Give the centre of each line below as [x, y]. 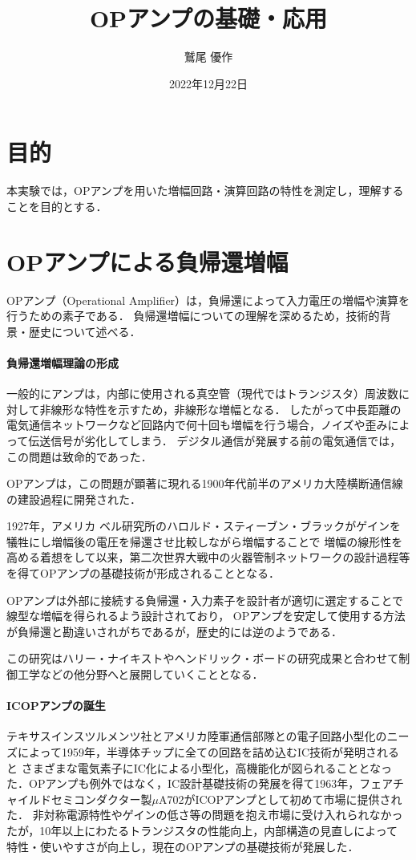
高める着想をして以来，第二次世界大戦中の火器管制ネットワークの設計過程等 [208, 557]
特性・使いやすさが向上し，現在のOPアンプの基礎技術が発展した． [183, 846]
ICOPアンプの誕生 [56, 706]
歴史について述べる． [85, 331]
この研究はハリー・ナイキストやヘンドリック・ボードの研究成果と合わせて [203, 658]
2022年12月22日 [208, 83]
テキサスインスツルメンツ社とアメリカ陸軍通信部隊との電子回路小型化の [197, 736]
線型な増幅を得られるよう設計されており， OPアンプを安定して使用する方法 [206, 616]
